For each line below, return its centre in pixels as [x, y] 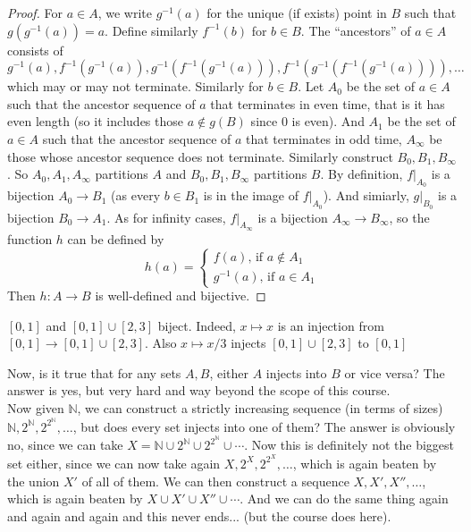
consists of [35, 50]
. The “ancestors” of [356, 30]
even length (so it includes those [95, 121]
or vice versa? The [395, 372]
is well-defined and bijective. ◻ [181, 296]
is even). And [328, 121]
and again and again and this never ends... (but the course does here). [199, 515]
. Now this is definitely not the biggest [349, 445]
